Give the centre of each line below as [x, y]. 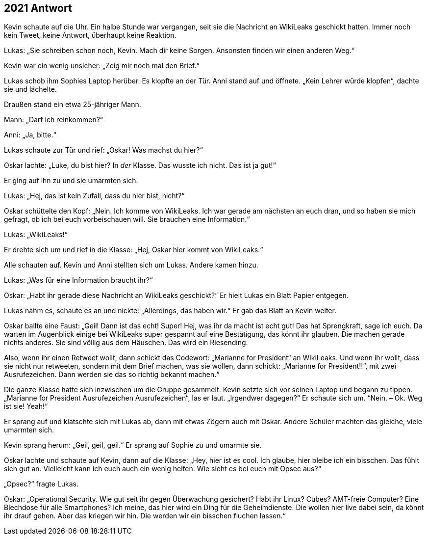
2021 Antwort [38, 8]
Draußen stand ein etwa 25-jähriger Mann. [73, 105]
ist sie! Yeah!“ [26, 406]
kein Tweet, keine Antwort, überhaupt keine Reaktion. [90, 35]
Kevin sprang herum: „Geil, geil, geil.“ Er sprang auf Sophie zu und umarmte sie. [133, 445]
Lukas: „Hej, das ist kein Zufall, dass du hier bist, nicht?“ [94, 196]
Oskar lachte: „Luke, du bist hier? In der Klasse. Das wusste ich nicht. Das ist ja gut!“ [140, 165]
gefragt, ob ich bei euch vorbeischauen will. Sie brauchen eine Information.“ [127, 219]
